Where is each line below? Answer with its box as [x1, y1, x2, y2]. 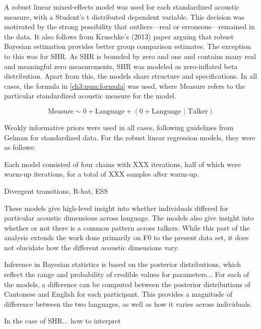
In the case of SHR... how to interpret [4, 315, 121, 326]
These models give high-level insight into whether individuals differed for [4, 202, 229, 213]
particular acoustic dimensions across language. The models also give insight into [4, 212, 254, 223]
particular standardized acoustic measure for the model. [4, 90, 176, 101]
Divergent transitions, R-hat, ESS [4, 185, 108, 196]
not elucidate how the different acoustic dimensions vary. [4, 242, 179, 252]
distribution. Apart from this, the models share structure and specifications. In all [4, 71, 257, 81]
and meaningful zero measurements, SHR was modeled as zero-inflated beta [4, 61, 238, 71]
